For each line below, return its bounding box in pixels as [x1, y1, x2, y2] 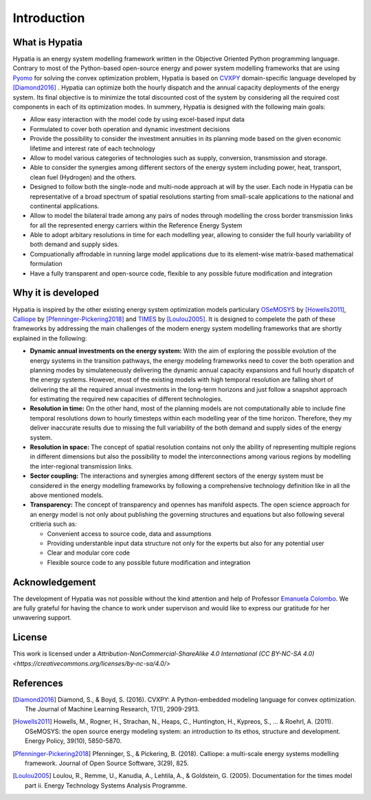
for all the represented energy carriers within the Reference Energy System [30, 221, 243, 230]
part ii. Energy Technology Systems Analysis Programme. [25, 781, 188, 790]
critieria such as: [30, 520, 77, 529]
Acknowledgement [12, 576, 96, 588]
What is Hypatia [12, 36, 82, 48]
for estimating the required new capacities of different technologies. [30, 395, 223, 403]
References [12, 677, 63, 689]
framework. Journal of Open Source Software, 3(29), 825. [25, 759, 189, 767]
